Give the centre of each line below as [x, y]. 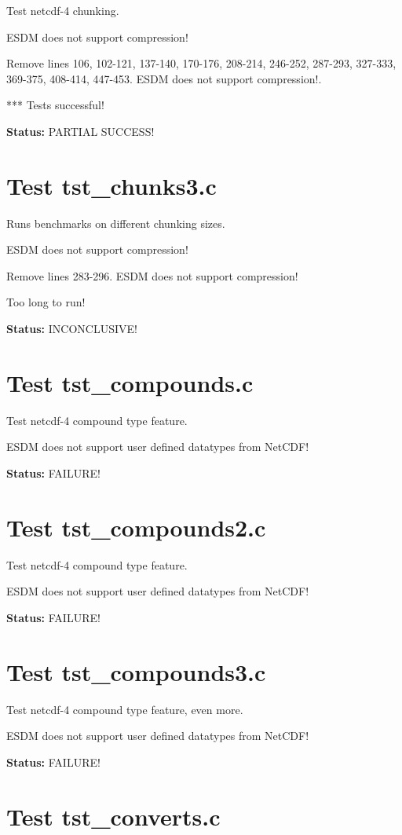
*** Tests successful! [55, 105]
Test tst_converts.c [113, 816]
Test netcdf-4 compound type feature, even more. [125, 709]
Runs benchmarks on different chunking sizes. [116, 223]
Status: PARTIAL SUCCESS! [80, 131]
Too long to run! [46, 302]
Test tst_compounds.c [130, 382]
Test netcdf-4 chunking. [63, 10]
